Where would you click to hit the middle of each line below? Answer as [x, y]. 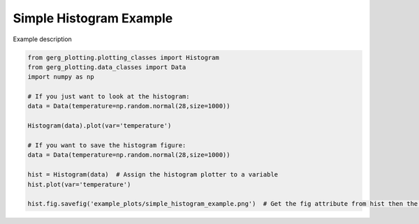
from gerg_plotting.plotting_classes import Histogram [123, 57]
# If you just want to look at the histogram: [109, 97]
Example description [43, 39]
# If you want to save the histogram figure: [107, 145]
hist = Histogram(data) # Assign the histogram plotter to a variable [153, 175]
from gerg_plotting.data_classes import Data [107, 67]
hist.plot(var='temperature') [79, 184]
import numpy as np [61, 77]
